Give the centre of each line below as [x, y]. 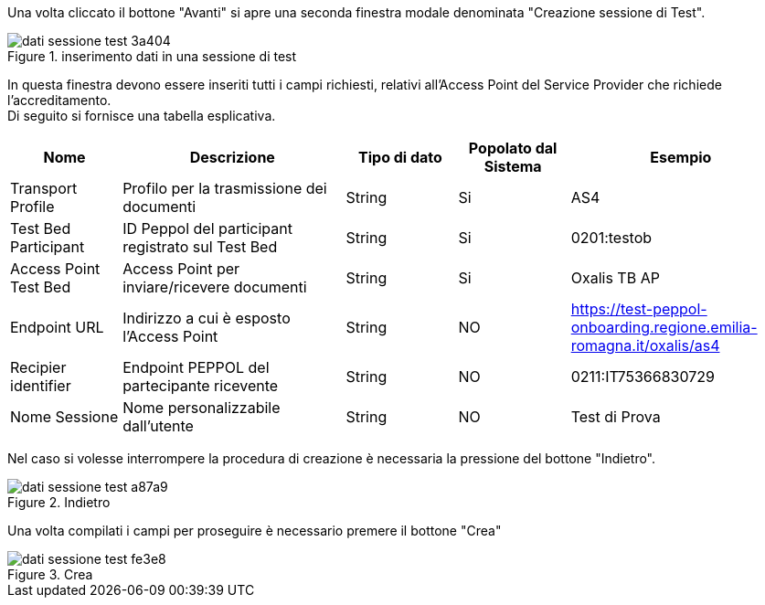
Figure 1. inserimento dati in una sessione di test [152, 56]
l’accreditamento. [59, 100]
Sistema [513, 166]
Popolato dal [513, 148]
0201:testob [611, 238]
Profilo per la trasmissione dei [225, 188]
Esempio [681, 157]
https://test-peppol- [639, 309]
